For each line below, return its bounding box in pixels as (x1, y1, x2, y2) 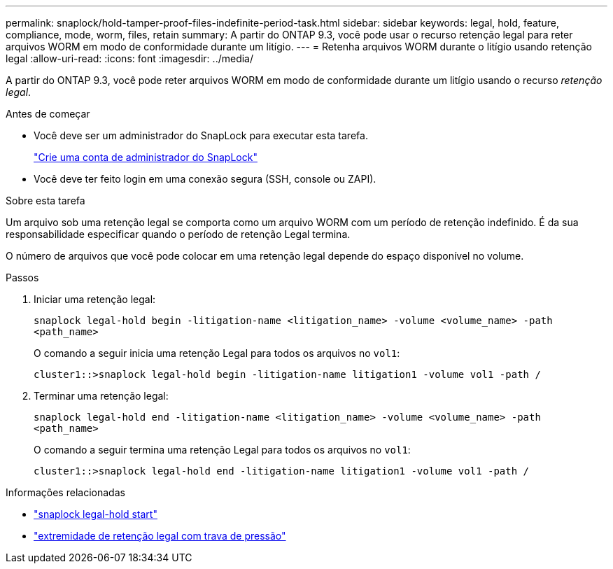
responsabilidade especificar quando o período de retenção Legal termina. (6, 228, 351, 240)
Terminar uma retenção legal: (34, 390, 169, 402)
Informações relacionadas (6, 486, 125, 498)
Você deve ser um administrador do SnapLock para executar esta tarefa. (34, 129, 368, 141)
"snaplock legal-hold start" (34, 508, 157, 520)
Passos (6, 272, 39, 283)
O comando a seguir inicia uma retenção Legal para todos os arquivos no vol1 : (34, 347, 400, 359)
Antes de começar (6, 108, 90, 120)
